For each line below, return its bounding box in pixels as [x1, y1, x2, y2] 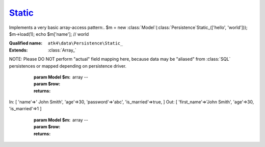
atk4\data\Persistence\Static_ [48, 41, 123, 46]
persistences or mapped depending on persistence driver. [9, 63, 127, 69]
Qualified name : [9, 40, 43, 46]
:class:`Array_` [48, 47, 77, 53]
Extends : [9, 47, 28, 53]
